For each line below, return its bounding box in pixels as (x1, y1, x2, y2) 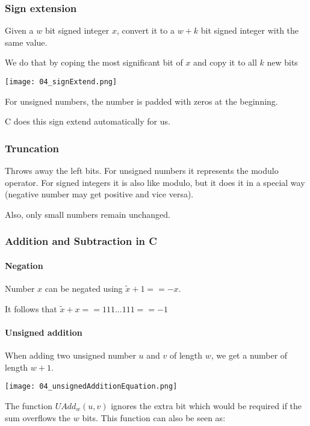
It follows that (5, 302, 57, 315)
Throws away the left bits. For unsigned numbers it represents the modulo (5, 164, 279, 177)
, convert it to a (116, 24, 175, 37)
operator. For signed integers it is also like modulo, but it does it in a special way (5, 176, 305, 188)
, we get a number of (211, 349, 288, 362)
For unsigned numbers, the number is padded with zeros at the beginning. (5, 94, 278, 107)
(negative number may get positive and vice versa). (5, 188, 194, 200)
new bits (267, 56, 298, 69)
